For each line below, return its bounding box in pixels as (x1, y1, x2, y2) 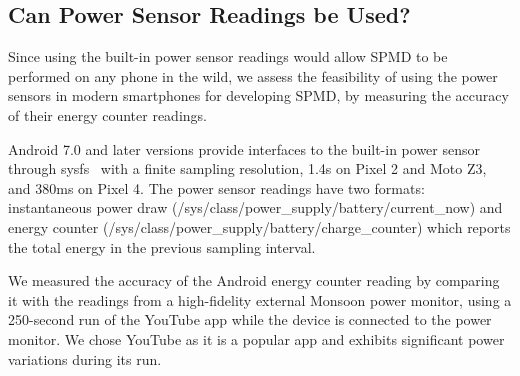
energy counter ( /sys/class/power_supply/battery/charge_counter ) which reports (8, 216, 511, 237)
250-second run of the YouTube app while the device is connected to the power (8, 309, 492, 330)
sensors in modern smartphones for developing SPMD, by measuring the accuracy (8, 85, 509, 106)
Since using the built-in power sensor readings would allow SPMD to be (8, 46, 448, 67)
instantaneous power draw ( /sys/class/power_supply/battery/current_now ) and (8, 197, 503, 218)
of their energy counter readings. (8, 104, 207, 125)
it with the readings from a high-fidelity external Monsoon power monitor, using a (8, 289, 512, 310)
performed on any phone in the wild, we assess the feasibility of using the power (8, 65, 498, 86)
